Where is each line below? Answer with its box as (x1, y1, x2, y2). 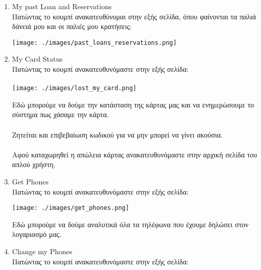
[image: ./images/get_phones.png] (12, 204, 129, 212)
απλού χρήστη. (12, 159, 56, 170)
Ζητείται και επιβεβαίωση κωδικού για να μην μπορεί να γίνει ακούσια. (12, 129, 223, 140)
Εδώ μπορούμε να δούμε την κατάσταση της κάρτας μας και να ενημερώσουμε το (12, 99, 254, 110)
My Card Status (12, 53, 63, 64)
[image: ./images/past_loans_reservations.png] (12, 39, 177, 46)
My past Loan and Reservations (12, 1, 112, 11)
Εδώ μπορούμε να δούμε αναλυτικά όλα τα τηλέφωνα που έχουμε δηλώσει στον (12, 219, 249, 229)
